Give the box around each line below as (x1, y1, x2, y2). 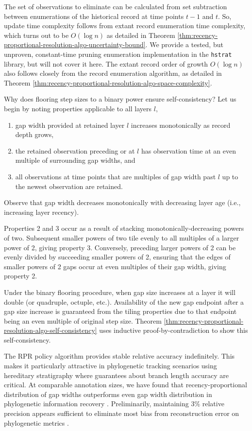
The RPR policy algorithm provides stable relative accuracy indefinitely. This (4, 351, 235, 361)
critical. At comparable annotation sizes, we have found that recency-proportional (4, 379, 247, 390)
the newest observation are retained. (15, 181, 123, 191)
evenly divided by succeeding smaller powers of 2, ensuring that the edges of (4, 252, 231, 262)
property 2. (4, 271, 37, 281)
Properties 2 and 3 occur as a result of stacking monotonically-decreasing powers (4, 223, 244, 233)
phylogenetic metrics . (4, 417, 69, 428)
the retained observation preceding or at (15, 145, 135, 155)
